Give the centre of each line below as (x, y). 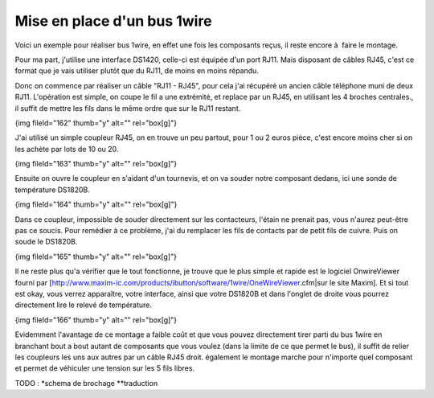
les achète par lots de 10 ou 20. (67, 149)
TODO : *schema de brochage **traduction (86, 383)
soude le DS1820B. (46, 242)
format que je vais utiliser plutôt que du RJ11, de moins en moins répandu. (137, 71)
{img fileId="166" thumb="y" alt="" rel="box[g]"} (96, 320)
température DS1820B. (52, 190)
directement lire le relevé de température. (84, 305)
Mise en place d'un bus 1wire (113, 21)
